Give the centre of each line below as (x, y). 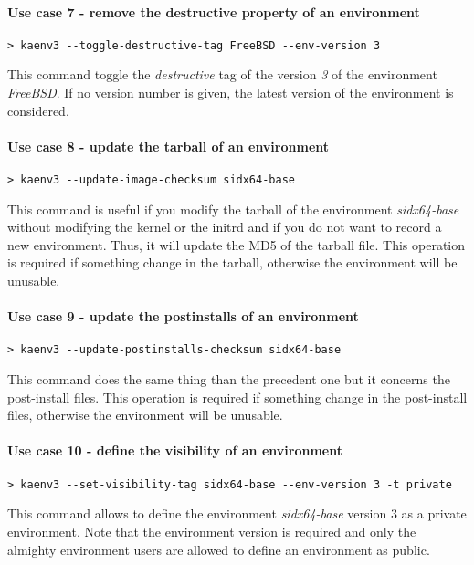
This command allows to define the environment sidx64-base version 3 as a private (237, 513)
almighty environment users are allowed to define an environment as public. (219, 549)
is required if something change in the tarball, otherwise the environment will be (232, 262)
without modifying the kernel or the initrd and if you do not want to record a (225, 227)
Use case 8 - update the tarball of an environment (169, 146)
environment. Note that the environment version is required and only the (212, 531)
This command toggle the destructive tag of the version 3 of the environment (222, 74)
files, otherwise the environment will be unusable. (145, 415)
